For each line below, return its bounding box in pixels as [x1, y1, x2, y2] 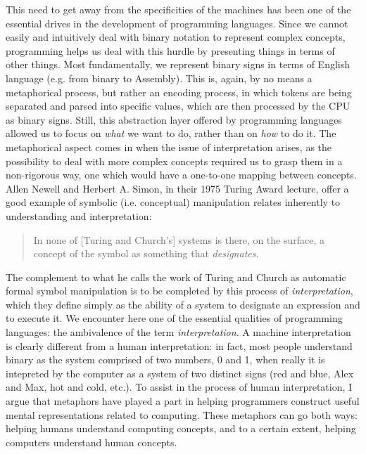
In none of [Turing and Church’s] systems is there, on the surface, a [33, 232, 325, 247]
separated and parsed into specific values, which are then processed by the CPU [6, 98, 351, 113]
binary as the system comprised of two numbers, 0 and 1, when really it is [6, 352, 325, 367]
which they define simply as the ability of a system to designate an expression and [6, 297, 360, 311]
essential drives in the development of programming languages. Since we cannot [6, 15, 348, 30]
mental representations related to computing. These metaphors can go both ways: [6, 407, 358, 422]
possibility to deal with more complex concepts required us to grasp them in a [6, 153, 343, 168]
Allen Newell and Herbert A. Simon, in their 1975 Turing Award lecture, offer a [6, 181, 349, 195]
